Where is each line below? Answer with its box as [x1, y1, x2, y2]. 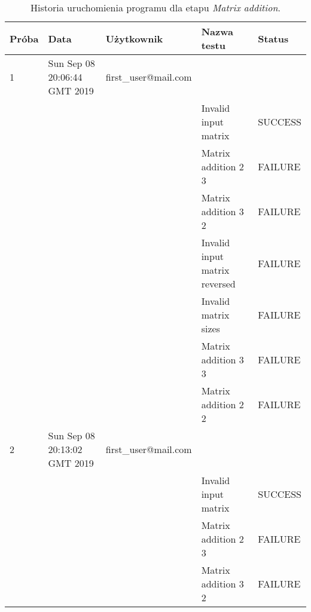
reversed [201, 277, 236, 290]
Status [258, 31, 289, 45]
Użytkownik [105, 31, 163, 45]
